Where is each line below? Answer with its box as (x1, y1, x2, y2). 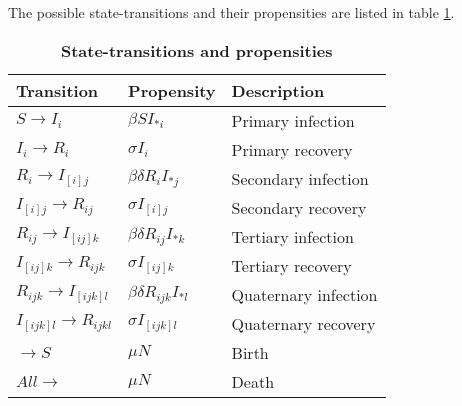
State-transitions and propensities (60, 38, 333, 62)
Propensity (128, 78, 216, 102)
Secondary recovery (231, 195, 367, 219)
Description (231, 78, 325, 102)
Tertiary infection (231, 224, 354, 248)
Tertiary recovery (231, 253, 352, 277)
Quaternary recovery (231, 311, 376, 335)
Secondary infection (231, 166, 369, 190)
